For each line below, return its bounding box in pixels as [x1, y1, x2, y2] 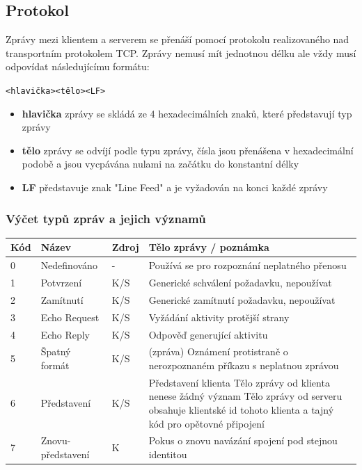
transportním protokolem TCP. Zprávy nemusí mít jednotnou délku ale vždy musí [6, 45, 356, 60]
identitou [148, 447, 187, 462]
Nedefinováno [40, 258, 97, 273]
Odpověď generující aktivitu [148, 327, 268, 341]
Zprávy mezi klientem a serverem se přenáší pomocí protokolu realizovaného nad [6, 32, 349, 47]
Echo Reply [40, 327, 90, 341]
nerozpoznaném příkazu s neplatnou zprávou [148, 357, 339, 372]
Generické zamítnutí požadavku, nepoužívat [148, 292, 336, 307]
